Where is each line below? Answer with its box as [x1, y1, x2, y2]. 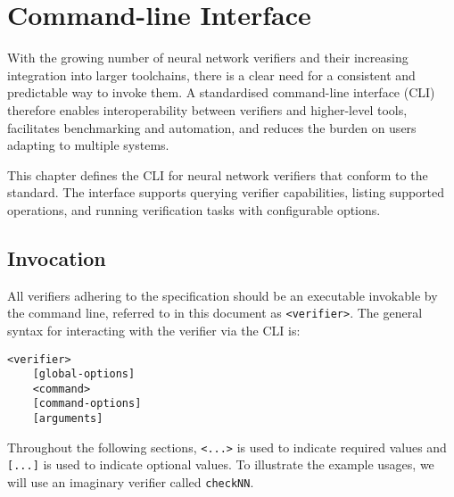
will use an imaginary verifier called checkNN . [7, 473, 254, 492]
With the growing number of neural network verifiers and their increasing [7, 48, 409, 67]
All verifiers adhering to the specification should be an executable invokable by [7, 286, 438, 304]
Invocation [7, 244, 106, 271]
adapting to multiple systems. [7, 136, 169, 154]
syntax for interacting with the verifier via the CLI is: [7, 320, 301, 339]
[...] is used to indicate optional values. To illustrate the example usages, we [7, 455, 434, 474]
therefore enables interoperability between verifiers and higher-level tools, [7, 100, 408, 119]
